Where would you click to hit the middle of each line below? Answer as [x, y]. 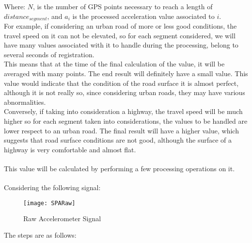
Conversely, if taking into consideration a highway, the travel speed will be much [123, 111]
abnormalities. [25, 102]
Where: [15, 6]
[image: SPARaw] [49, 203]
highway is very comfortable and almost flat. [70, 149]
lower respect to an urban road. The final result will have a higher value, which [121, 130]
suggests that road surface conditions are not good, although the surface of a [118, 140]
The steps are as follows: [40, 235]
